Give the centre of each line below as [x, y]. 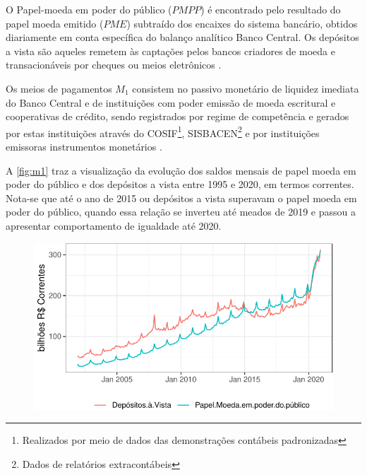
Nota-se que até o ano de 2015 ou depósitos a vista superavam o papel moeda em [181, 198]
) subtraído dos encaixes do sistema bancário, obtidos [242, 23]
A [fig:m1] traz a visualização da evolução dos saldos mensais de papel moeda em [181, 170]
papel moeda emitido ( [55, 23]
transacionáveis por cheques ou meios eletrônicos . [114, 65]
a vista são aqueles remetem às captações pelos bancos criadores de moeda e [170, 51]
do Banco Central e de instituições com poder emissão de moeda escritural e [171, 102]
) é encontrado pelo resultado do [271, 9]
